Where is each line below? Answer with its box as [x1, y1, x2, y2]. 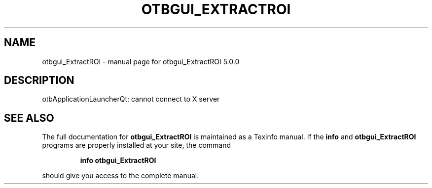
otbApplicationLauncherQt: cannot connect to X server [42, 95, 220, 104]
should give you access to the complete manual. [42, 171, 199, 180]
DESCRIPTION [4, 74, 74, 87]
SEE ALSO [4, 111, 54, 124]
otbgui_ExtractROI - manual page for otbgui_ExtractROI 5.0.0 [42, 57, 240, 66]
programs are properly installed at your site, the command [42, 141, 231, 150]
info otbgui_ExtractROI [80, 156, 156, 165]
